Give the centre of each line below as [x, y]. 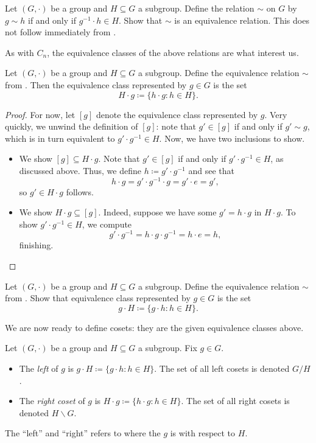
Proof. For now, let [40, 114]
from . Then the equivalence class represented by [96, 84]
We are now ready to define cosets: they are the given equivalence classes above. [154, 327]
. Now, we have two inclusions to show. [232, 138]
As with [19, 52]
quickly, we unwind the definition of [72, 126]
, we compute [107, 224]
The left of [39, 368]
